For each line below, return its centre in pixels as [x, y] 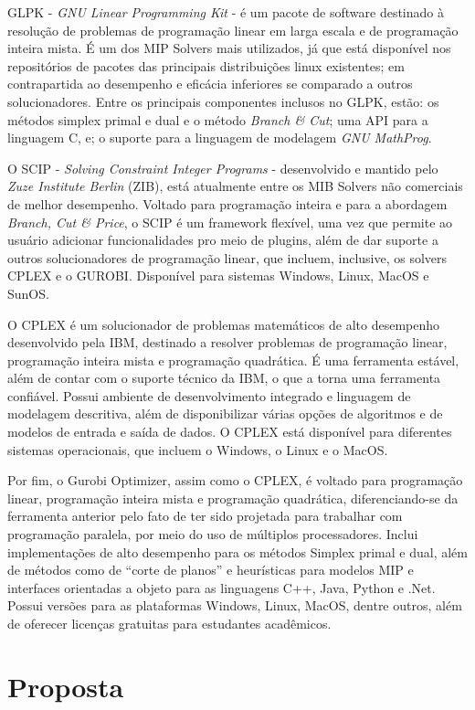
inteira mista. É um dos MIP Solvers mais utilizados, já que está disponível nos [229, 48]
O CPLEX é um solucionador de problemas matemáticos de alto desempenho [224, 324]
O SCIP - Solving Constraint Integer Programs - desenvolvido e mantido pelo [223, 168]
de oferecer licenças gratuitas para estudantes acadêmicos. [169, 623]
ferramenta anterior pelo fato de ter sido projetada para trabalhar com [205, 516]
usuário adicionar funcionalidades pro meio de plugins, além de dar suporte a [223, 240]
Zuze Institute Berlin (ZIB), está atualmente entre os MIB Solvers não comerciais [235, 186]
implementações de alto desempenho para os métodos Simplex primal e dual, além [237, 551]
